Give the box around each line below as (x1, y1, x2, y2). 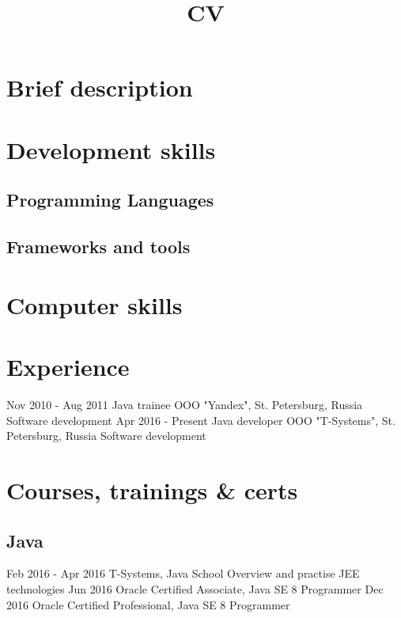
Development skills (6, 133, 216, 165)
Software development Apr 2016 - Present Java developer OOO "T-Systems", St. (6, 411, 395, 428)
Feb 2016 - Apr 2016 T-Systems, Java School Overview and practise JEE (6, 565, 360, 582)
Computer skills (6, 288, 183, 320)
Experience (6, 351, 130, 383)
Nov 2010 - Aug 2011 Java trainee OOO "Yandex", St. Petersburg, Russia (6, 396, 363, 412)
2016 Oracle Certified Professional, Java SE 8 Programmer (6, 596, 290, 612)
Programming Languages (6, 188, 214, 212)
